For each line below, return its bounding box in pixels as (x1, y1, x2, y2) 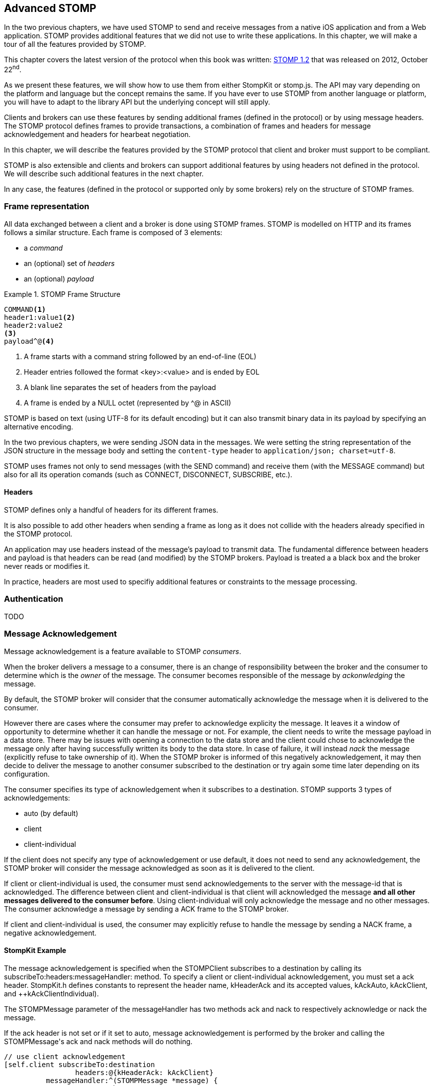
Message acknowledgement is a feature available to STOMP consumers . (4, 647, 242, 656)
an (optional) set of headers (24, 259, 115, 268)
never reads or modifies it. (4, 562, 90, 571)
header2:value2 (4, 321, 63, 329)
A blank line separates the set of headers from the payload (24, 383, 216, 392)
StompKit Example (4, 946, 67, 955)
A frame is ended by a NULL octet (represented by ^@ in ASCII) (24, 398, 231, 407)
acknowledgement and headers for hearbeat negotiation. (4, 130, 191, 139)
